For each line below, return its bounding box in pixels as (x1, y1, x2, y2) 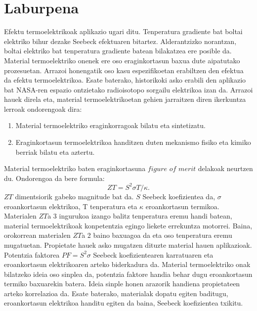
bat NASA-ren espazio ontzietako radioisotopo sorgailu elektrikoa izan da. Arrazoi (4, 84, 253, 94)
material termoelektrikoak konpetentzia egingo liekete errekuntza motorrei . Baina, (4, 220, 253, 230)
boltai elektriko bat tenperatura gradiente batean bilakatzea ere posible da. (4, 45, 232, 56)
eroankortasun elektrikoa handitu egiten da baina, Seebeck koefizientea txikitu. (4, 298, 243, 308)
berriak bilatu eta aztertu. (15, 146, 95, 157)
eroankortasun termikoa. (145, 201, 219, 211)
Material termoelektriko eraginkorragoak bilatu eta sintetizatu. (15, 120, 206, 131)
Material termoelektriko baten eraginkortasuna (4, 163, 146, 174)
